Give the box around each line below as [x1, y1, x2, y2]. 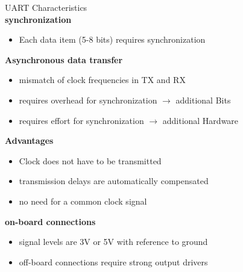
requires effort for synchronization [19, 114, 144, 126]
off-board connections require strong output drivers [19, 255, 208, 268]
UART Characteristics [5, 1, 87, 13]
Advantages [5, 134, 54, 147]
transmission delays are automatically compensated [19, 175, 209, 187]
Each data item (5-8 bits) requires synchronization [19, 33, 206, 46]
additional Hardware [162, 114, 239, 126]
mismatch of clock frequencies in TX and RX [19, 73, 186, 86]
